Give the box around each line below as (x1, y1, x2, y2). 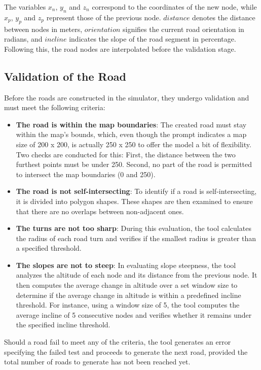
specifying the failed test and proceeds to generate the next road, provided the (4, 346, 248, 357)
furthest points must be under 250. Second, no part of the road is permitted (16, 159, 252, 170)
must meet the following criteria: (4, 102, 105, 113)
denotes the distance (192, 12, 255, 22)
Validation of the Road (4, 68, 126, 84)
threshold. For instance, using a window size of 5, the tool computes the (16, 299, 240, 310)
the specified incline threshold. (16, 319, 110, 330)
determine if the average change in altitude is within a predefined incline (16, 289, 241, 300)
